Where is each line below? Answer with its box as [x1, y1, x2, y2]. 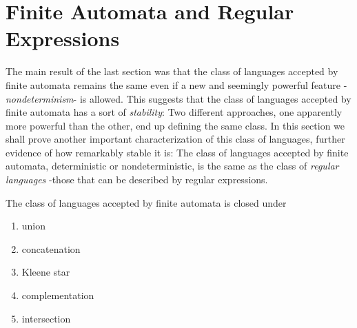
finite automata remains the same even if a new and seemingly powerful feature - [6, 77, 347, 92]
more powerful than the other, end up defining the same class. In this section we [6, 118, 345, 132]
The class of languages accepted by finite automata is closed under [6, 195, 287, 209]
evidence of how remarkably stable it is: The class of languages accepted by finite [6, 145, 349, 159]
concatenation [21, 241, 81, 256]
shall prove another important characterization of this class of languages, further [6, 132, 345, 146]
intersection [21, 311, 71, 325]
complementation [21, 288, 94, 303]
